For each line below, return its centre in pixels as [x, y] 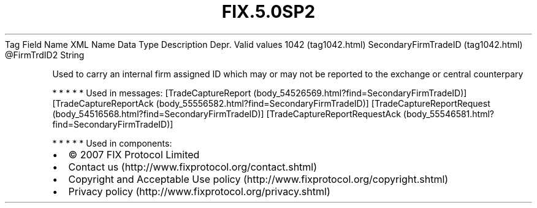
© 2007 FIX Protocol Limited [134, 154]
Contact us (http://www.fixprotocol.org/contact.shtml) [193, 167]
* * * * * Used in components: [112, 143]
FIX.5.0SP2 [268, 12]
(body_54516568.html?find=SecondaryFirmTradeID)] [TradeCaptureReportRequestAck [227, 114]
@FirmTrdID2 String [45, 55]
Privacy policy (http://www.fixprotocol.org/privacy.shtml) [199, 191]
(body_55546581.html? [449, 114]
